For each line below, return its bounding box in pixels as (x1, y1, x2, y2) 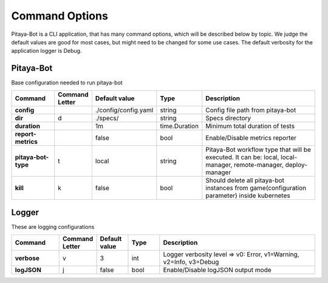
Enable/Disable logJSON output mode (163, 265, 272, 274)
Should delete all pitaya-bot (205, 176, 285, 185)
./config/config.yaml (95, 106, 154, 114)
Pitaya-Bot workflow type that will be (205, 145, 311, 154)
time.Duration (160, 121, 199, 130)
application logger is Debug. (11, 47, 82, 55)
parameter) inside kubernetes (205, 191, 291, 200)
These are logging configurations (11, 223, 95, 231)
